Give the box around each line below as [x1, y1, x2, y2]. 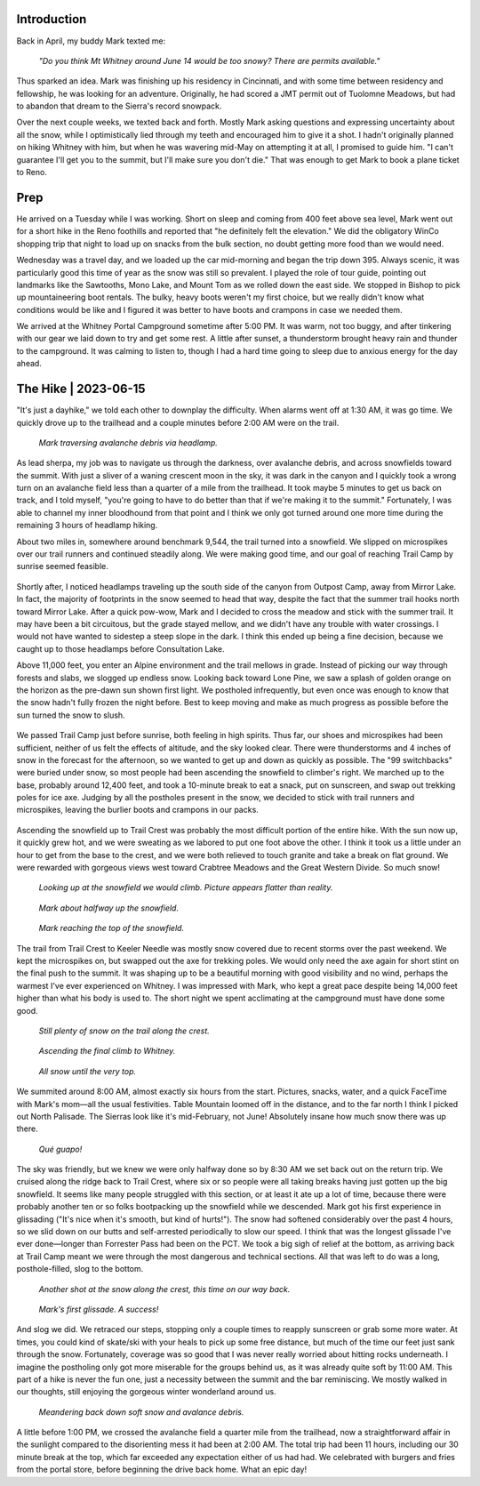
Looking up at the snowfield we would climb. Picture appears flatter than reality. [38, 882, 333, 893]
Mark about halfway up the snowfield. [38, 903, 180, 913]
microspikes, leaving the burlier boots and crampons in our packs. [16, 805, 260, 815]
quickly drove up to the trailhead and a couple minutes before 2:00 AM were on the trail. [16, 417, 340, 428]
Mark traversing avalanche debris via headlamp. [38, 437, 218, 448]
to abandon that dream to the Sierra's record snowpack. [16, 100, 222, 111]
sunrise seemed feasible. [16, 561, 108, 572]
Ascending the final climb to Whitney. [38, 1046, 176, 1056]
